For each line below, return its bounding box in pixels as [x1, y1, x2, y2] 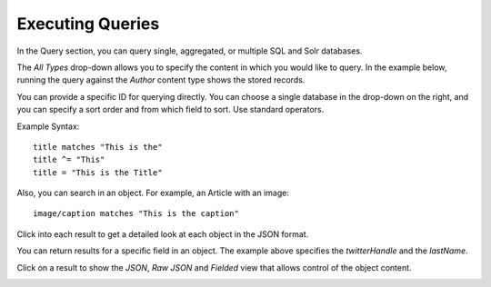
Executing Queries [16, 14, 160, 34]
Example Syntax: [16, 121, 80, 132]
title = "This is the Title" [33, 167, 163, 177]
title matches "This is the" [33, 142, 163, 152]
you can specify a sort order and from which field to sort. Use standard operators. [16, 104, 325, 115]
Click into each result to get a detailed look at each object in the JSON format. [16, 228, 309, 240]
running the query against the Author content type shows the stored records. [16, 74, 306, 85]
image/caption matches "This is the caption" [33, 209, 240, 219]
